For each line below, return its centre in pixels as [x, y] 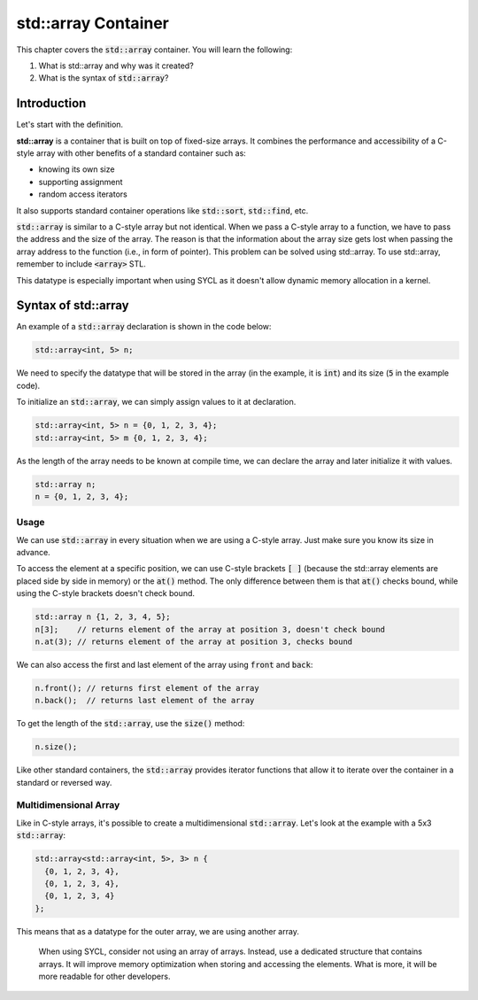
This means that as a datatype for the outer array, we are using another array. [158, 931]
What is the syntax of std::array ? [104, 78]
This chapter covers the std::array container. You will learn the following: [154, 50]
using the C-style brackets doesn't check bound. [105, 593]
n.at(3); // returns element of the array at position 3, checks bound [194, 641]
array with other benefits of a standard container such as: [141, 153]
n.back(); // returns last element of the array [145, 701]
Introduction [51, 103]
